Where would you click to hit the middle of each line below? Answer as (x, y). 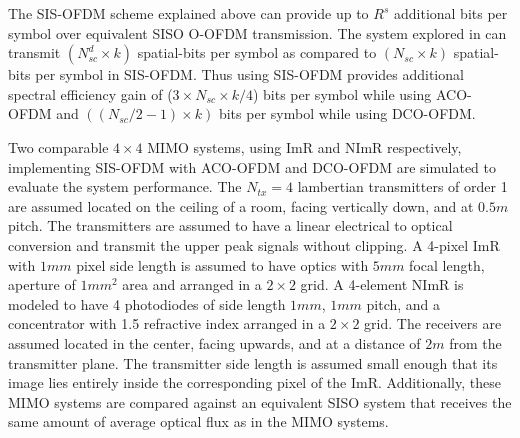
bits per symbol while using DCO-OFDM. (347, 113)
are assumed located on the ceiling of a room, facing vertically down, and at (241, 205)
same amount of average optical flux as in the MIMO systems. (198, 421)
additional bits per (450, 13)
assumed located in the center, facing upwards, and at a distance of (214, 342)
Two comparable (58, 146)
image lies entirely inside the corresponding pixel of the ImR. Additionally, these (254, 382)
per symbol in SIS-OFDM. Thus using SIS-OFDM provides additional (249, 74)
